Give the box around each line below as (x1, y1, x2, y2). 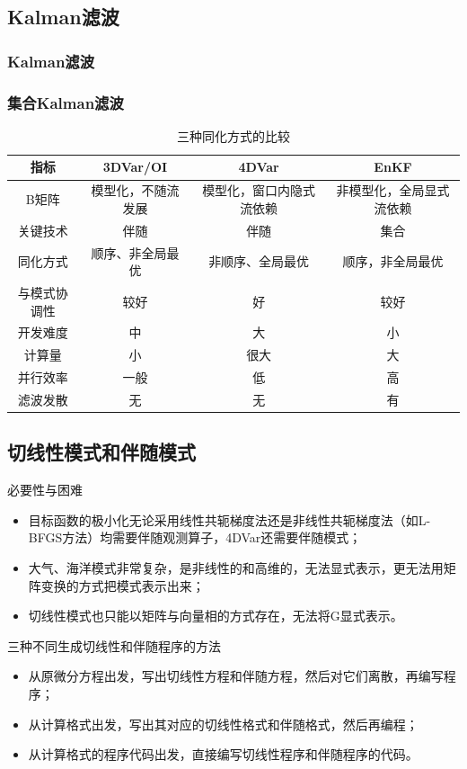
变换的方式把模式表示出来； (40, 576, 205, 595)
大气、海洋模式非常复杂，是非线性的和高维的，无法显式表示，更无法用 (28, 559, 444, 577)
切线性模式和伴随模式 (7, 438, 196, 466)
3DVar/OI (102, 157, 168, 176)
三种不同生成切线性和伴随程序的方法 (7, 636, 221, 655)
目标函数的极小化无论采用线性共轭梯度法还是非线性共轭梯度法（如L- (28, 510, 431, 529)
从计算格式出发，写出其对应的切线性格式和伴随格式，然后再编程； (28, 714, 419, 733)
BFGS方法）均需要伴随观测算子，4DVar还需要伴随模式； (28, 528, 362, 547)
